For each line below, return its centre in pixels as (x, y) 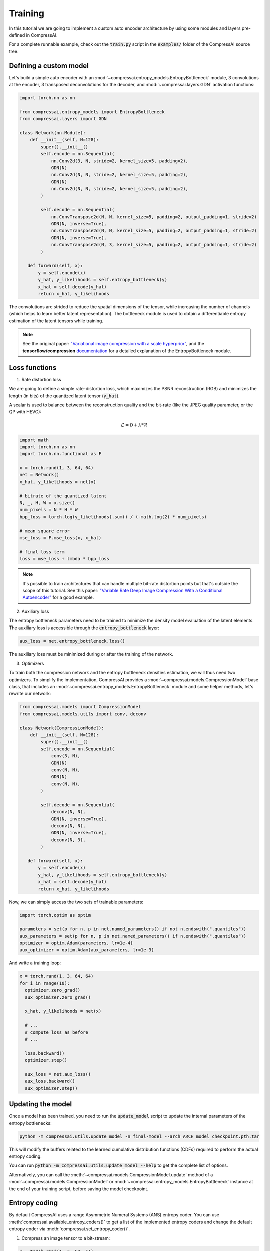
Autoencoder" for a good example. (58, 597)
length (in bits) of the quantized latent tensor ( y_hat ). (64, 396)
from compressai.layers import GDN (63, 119)
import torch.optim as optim (55, 915)
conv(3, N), (66, 756)
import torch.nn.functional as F (61, 454)
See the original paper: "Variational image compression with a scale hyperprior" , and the (114, 344)
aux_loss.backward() (50, 1081)
